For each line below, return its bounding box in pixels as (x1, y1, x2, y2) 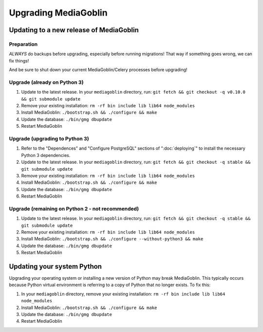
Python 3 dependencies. (21, 152, 71, 158)
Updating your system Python (9, 262, 102, 271)
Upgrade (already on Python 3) (9, 78, 84, 85)
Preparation (9, 40, 38, 47)
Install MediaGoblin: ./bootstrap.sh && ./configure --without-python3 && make (21, 236, 204, 242)
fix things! (9, 58, 29, 63)
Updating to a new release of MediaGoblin (9, 26, 139, 34)
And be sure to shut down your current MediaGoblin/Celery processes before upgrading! (9, 67, 188, 73)
